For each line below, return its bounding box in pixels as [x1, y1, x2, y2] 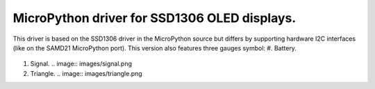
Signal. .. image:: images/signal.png [30, 59, 132, 68]
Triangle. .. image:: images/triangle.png [30, 69, 142, 77]
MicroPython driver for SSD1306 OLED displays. [12, 10, 297, 26]
